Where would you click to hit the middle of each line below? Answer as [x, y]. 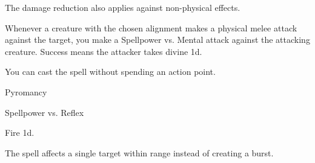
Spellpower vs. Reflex [45, 112]
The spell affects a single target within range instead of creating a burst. [139, 152]
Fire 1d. [20, 133]
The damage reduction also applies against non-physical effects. [123, 7]
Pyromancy [26, 91]
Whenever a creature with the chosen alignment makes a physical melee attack [151, 27]
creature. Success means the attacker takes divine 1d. [104, 51]
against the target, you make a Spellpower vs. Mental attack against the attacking [157, 40]
